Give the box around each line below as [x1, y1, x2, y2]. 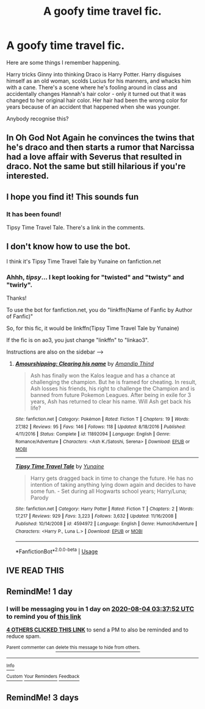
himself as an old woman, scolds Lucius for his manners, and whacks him [6, 77, 191, 84]
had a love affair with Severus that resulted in [6, 151, 182, 162]
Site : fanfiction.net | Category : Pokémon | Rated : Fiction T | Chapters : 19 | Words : [15, 416, 190, 423]
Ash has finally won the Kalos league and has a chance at [30, 372, 176, 379]
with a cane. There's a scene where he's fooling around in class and [6, 84, 178, 91]
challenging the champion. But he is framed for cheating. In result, [30, 379, 197, 386]
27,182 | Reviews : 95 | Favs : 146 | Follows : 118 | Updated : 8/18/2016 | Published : [15, 423, 186, 430]
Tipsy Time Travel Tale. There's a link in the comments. [6, 224, 145, 231]
